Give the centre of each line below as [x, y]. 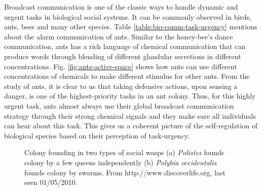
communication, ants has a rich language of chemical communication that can [125, 46]
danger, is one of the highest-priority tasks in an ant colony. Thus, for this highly [130, 96]
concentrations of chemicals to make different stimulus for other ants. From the [127, 76]
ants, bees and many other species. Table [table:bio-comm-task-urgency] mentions [131, 27]
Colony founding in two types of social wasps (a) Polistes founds [124, 152]
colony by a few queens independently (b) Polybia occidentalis [121, 162]
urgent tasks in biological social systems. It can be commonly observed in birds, [128, 16]
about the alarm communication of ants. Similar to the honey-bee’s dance [119, 36]
